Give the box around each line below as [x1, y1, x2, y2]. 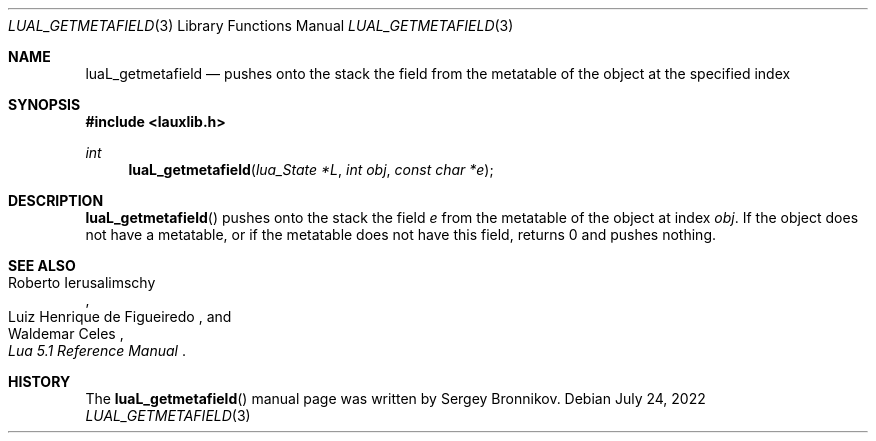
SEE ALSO [8, 257, 76, 274]
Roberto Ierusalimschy [8, 274, 156, 291]
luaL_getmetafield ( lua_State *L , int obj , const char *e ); [128, 161, 494, 178]
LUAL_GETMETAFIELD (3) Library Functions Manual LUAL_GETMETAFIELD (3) [8, 17, 514, 34]
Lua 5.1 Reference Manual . [8, 342, 186, 359]
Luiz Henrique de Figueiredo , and [8, 308, 232, 325]
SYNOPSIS [8, 96, 81, 113]
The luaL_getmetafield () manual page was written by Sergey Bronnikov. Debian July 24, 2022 [85, 390, 706, 407]
